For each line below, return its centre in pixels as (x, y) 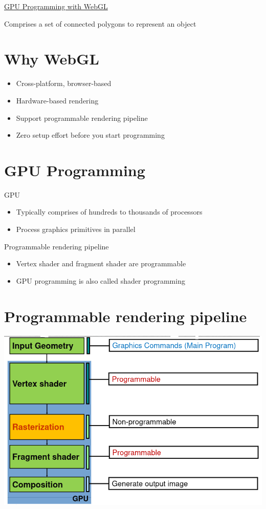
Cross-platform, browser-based (64, 83)
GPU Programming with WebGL (56, 6)
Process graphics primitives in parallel (76, 229)
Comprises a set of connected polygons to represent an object (100, 23)
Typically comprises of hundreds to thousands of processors (109, 212)
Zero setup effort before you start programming (90, 135)
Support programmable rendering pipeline (82, 118)
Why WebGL (52, 59)
